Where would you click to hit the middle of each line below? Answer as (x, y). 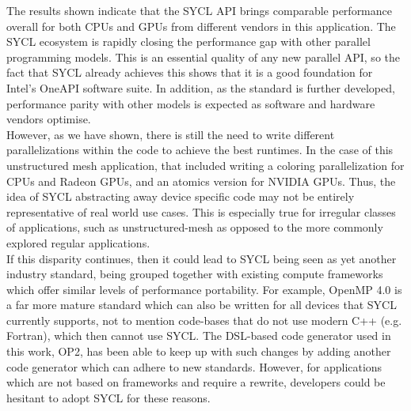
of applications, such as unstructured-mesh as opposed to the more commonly (195, 227)
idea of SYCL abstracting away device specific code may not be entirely (181, 196)
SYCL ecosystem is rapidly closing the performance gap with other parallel (188, 41)
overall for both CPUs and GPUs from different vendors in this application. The (201, 26)
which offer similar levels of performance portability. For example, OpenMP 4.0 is (204, 289)
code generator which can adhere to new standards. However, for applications (194, 366)
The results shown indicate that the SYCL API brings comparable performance (200, 10)
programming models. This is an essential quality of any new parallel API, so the (203, 57)
